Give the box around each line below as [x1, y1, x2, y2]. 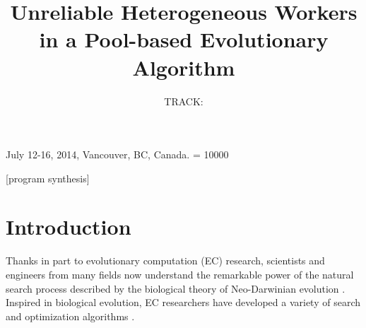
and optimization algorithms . [6, 308, 135, 323]
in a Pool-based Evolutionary [39, 25, 329, 54]
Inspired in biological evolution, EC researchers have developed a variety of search [6, 295, 360, 310]
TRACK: [164, 93, 203, 108]
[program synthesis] [6, 170, 90, 185]
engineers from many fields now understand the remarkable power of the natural [6, 267, 354, 281]
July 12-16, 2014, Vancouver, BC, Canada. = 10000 [6, 147, 229, 162]
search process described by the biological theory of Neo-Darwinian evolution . [6, 281, 346, 295]
